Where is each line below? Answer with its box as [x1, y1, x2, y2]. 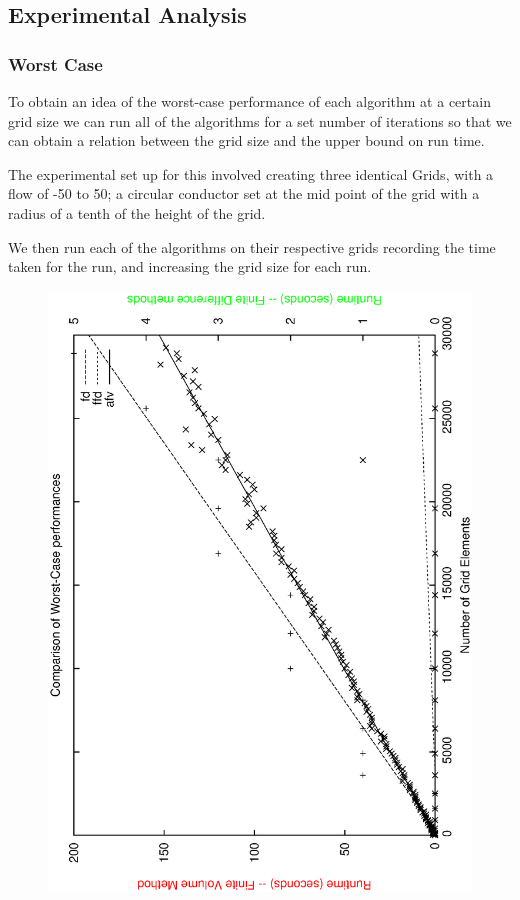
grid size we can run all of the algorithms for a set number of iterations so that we [8, 110, 512, 131]
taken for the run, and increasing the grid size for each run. [8, 256, 372, 277]
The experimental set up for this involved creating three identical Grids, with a [8, 163, 494, 184]
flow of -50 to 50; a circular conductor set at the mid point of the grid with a [8, 183, 480, 204]
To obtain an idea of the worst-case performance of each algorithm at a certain [8, 91, 491, 111]
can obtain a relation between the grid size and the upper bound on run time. [8, 130, 485, 151]
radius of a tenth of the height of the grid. [8, 202, 266, 223]
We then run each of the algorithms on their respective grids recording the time [8, 236, 496, 257]
